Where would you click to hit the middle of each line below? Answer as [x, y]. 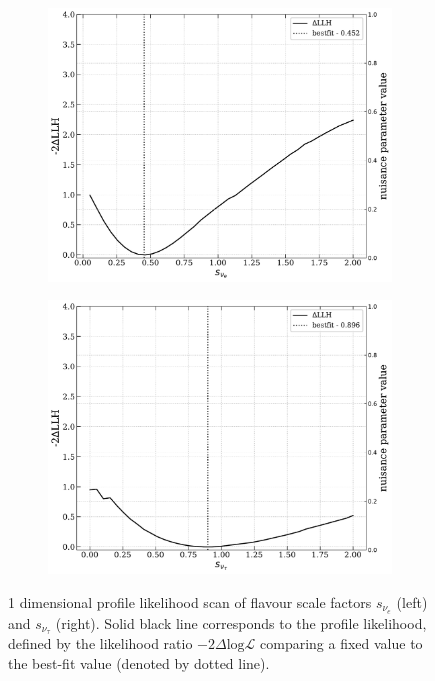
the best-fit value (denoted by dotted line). [139, 663]
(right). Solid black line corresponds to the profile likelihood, [241, 622]
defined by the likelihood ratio [100, 643]
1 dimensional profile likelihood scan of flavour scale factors [190, 601]
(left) [412, 601]
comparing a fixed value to [341, 643]
